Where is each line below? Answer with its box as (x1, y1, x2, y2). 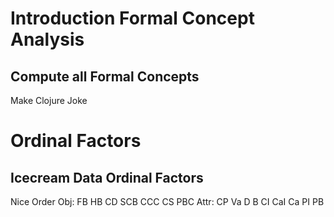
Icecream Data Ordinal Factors (10, 169, 204, 186)
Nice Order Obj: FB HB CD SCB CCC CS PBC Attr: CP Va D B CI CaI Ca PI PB (10, 196, 325, 207)
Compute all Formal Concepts (10, 68, 200, 85)
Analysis (10, 28, 85, 51)
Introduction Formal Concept (10, 7, 255, 30)
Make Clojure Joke (10, 95, 88, 106)
